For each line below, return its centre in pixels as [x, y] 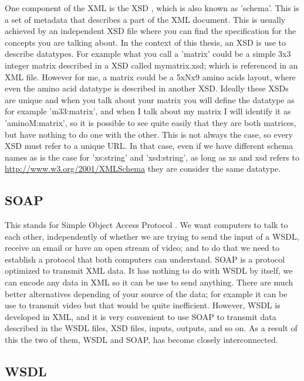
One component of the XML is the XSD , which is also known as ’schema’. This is [152, 8]
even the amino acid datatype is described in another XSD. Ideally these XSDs [147, 88]
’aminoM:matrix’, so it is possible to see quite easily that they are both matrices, [151, 122]
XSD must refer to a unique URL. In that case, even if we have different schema [149, 146]
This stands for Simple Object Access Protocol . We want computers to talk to [146, 225]
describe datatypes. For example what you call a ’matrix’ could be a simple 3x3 [148, 54]
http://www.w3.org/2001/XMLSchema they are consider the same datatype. [143, 169]
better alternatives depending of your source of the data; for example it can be [146, 293]
